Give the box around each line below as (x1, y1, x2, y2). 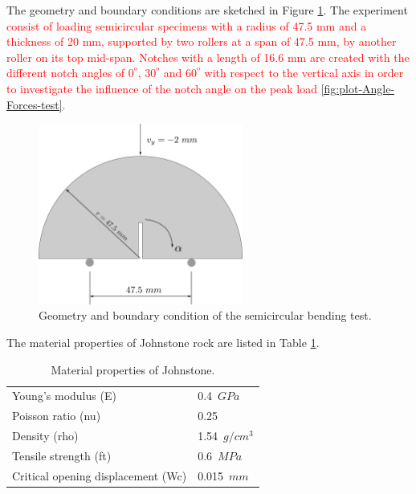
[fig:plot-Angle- (320, 80, 395, 96)
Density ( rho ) (12, 427, 79, 444)
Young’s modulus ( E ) (12, 387, 116, 404)
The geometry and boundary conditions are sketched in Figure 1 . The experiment (6, 2, 408, 18)
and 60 (163, 64, 198, 81)
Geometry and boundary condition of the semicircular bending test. (39, 307, 372, 324)
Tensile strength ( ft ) (12, 447, 112, 463)
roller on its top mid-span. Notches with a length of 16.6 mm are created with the (6, 48, 410, 65)
